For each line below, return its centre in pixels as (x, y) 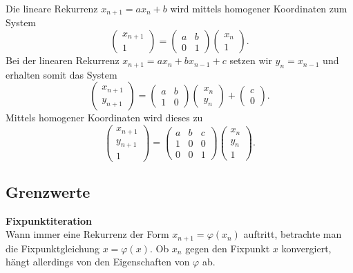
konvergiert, (306, 248)
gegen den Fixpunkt (228, 248)
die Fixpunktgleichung (53, 248)
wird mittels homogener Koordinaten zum (259, 8)
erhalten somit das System (61, 74)
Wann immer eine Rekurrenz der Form (87, 234)
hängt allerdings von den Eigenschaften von (98, 262)
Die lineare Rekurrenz (52, 8)
